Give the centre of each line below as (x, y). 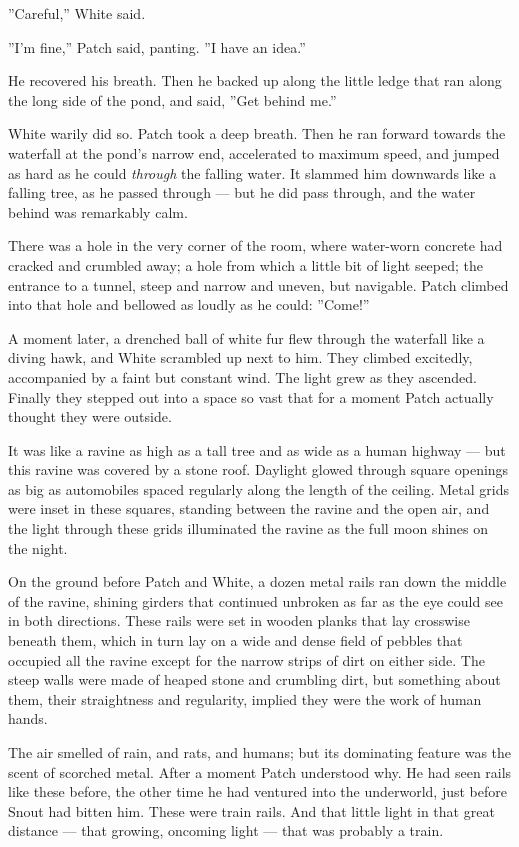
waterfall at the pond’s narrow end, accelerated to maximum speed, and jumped (254, 152)
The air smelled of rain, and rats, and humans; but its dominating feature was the (260, 752)
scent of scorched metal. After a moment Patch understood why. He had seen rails (260, 771)
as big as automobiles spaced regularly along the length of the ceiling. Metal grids (259, 488)
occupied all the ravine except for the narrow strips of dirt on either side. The (246, 659)
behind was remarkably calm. (98, 211)
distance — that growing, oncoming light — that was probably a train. (226, 830)
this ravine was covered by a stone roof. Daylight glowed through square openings (258, 469)
